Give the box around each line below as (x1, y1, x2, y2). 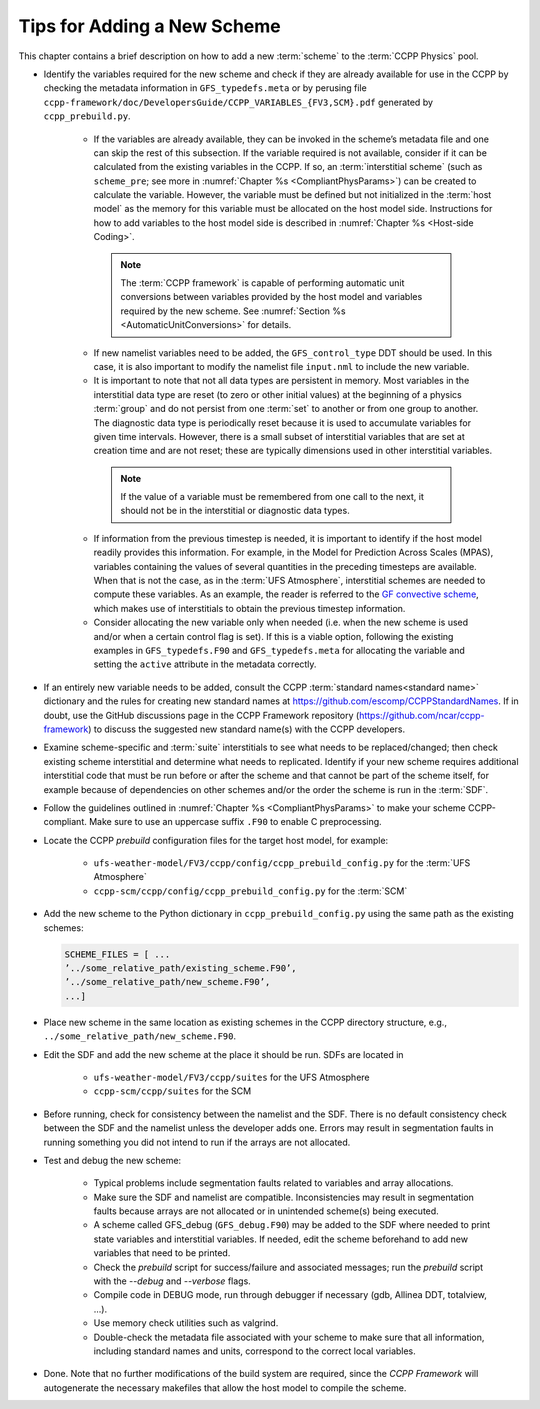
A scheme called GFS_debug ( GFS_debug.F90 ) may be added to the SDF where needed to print (93, 1219, 491, 1231)
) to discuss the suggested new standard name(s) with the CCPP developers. (88, 723, 406, 735)
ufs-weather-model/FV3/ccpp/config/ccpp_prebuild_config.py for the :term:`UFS (93, 857, 471, 869)
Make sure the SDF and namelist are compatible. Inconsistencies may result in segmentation (93, 1191, 475, 1203)
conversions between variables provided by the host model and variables (120, 291, 423, 303)
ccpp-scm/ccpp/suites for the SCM (93, 1085, 252, 1097)
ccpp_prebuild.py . (43, 110, 131, 122)
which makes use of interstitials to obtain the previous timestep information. (93, 602, 406, 614)
